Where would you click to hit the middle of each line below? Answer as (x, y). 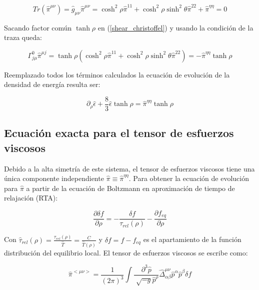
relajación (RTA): (31, 198)
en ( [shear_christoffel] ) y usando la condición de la (175, 27)
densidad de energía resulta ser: (52, 84)
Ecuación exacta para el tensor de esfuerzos (119, 133)
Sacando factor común (38, 27)
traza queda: (23, 37)
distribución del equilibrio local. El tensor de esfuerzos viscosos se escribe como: (126, 252)
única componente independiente (54, 178)
